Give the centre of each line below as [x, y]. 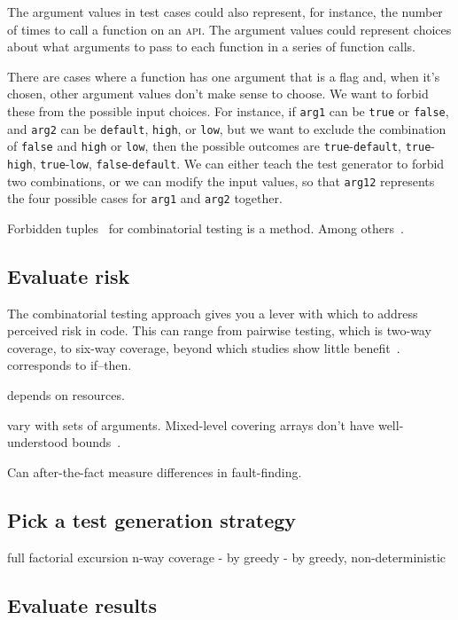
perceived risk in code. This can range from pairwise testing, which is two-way [219, 330]
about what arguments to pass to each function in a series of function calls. [211, 47]
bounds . [97, 442]
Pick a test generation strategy [152, 519]
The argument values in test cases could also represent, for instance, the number [225, 12]
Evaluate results [82, 604]
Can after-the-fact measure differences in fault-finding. [155, 471]
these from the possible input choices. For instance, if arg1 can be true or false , [228, 110]
